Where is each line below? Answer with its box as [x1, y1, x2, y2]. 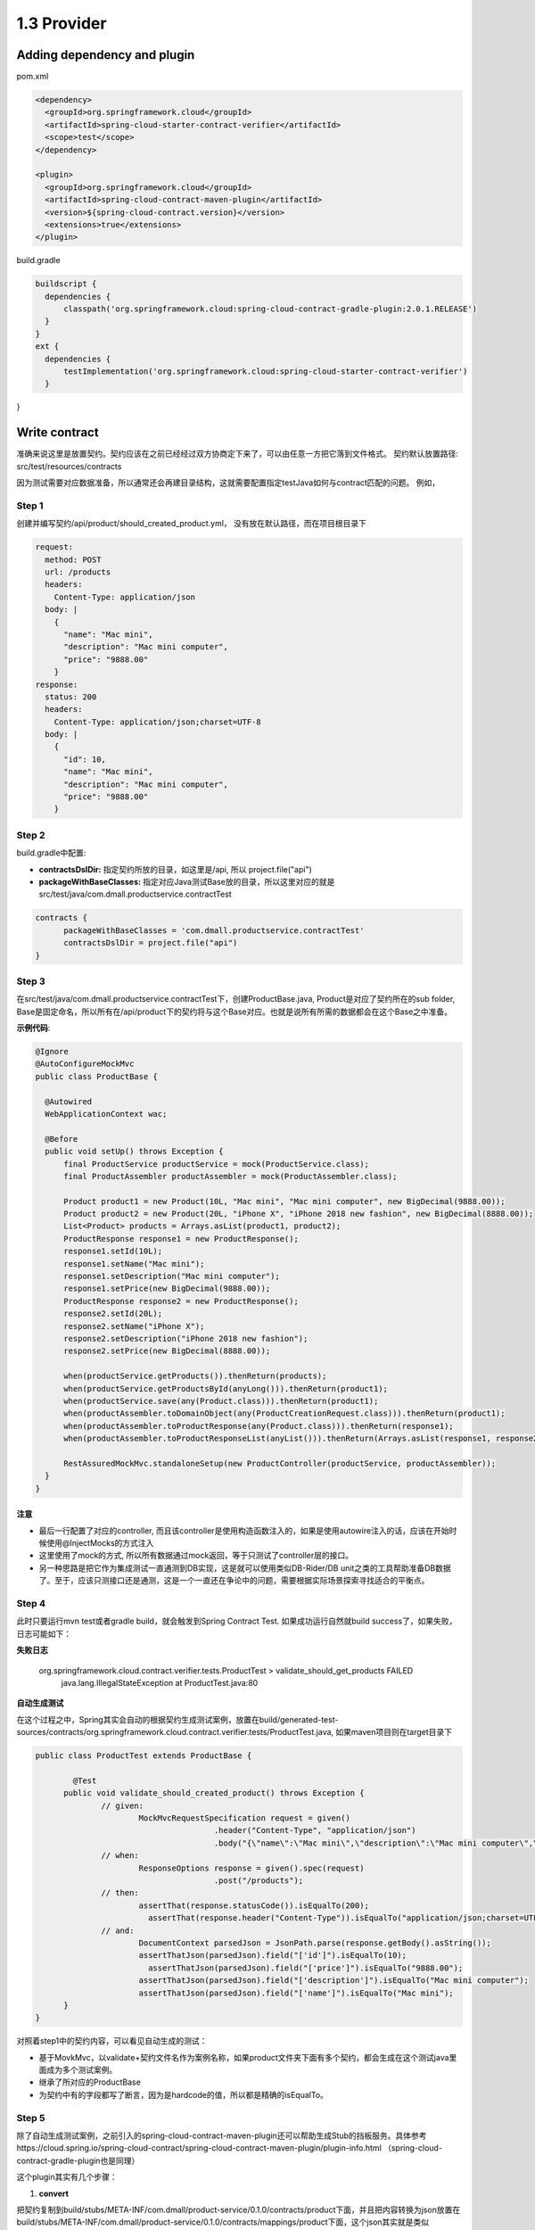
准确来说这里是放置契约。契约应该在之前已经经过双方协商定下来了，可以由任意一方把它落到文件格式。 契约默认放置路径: [16, 449, 458, 459]
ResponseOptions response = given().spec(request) [138, 1862, 365, 1873]
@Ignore [35, 1046, 69, 1056]
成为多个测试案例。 [45, 2065, 118, 2076]
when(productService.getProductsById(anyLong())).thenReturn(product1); [63, 1383, 388, 1393]
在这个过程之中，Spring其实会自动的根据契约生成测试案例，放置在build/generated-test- [16, 1714, 339, 1725]
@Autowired [45, 1096, 93, 1106]
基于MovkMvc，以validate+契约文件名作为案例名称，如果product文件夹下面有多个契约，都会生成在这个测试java [38, 2052, 449, 2062]
